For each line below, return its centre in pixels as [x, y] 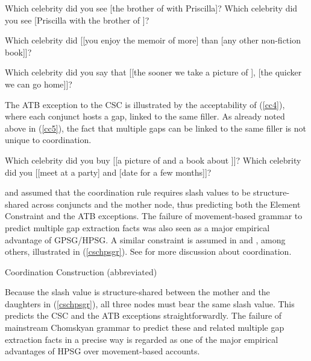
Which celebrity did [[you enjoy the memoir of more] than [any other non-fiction [153, 40]
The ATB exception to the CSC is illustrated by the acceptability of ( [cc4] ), [145, 104]
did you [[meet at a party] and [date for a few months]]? [108, 172]
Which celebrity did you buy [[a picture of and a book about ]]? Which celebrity [153, 160]
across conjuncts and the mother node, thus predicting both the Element [166, 204]
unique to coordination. [48, 140]
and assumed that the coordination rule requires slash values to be [128, 192]
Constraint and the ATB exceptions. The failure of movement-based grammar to [154, 216]
